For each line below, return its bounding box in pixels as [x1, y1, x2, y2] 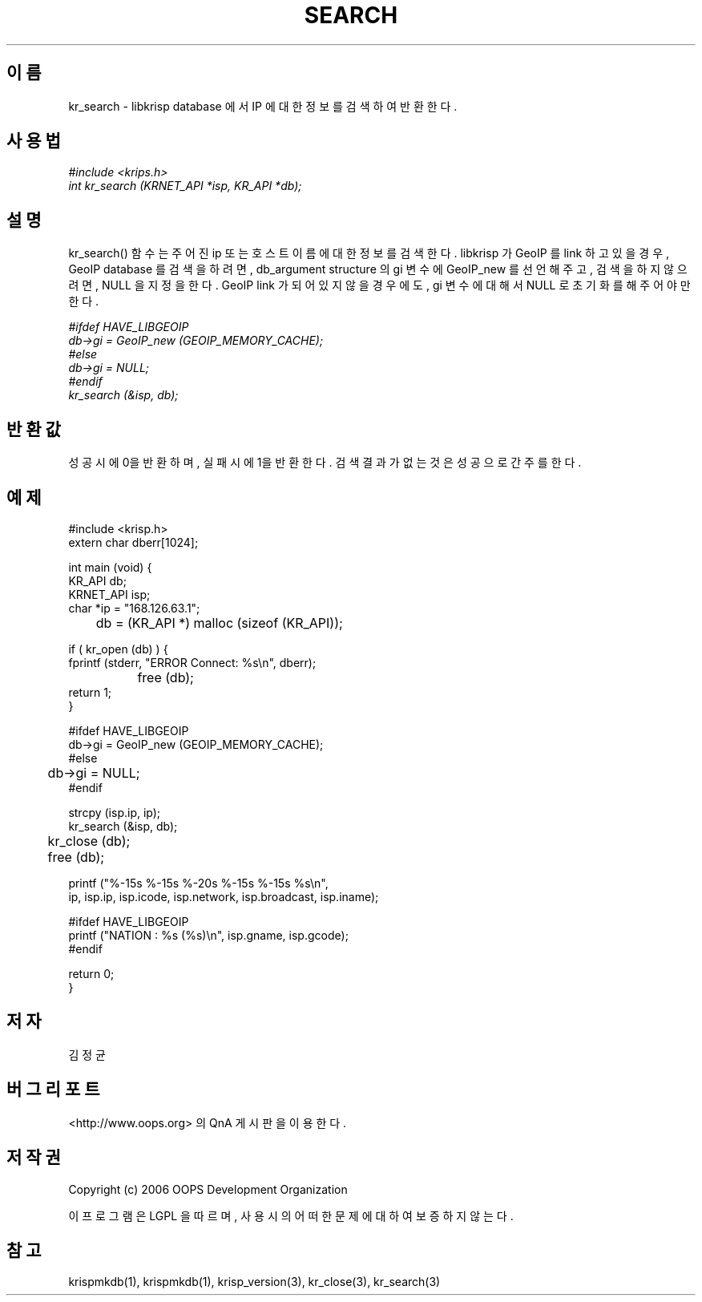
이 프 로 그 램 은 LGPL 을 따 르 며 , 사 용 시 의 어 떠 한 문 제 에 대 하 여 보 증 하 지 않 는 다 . [68, 1208, 514, 1223]
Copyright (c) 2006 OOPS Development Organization [68, 1182, 348, 1196]
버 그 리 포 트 [6, 1079, 100, 1100]
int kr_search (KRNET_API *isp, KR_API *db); [68, 179, 302, 193]
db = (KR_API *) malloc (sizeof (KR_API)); [95, 614, 343, 631]
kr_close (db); [47, 832, 131, 849]
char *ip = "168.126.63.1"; [68, 600, 200, 615]
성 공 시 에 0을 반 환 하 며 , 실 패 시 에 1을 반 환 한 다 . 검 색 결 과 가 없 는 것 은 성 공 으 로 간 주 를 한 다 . [68, 455, 582, 470]
